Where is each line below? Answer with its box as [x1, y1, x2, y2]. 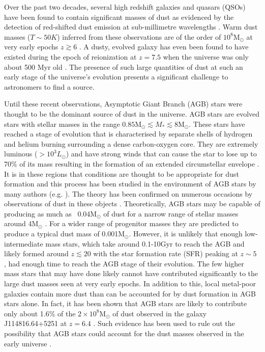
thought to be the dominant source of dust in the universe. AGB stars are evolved [4, 108, 260, 119]
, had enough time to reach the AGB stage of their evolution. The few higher [4, 258, 244, 268]
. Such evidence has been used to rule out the [93, 318, 235, 329]
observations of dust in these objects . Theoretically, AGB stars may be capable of [4, 198, 260, 209]
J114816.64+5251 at [4, 318, 67, 329]
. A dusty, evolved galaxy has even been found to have [79, 41, 249, 52]
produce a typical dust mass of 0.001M [4, 228, 125, 239]
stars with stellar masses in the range [4, 118, 120, 129]
